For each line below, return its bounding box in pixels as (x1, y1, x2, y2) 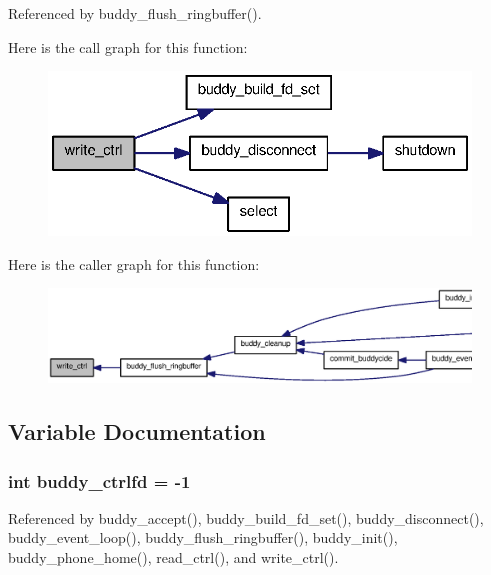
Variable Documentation (8, 416, 266, 447)
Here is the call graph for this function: (8, 36, 248, 57)
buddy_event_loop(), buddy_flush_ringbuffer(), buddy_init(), (8, 527, 398, 548)
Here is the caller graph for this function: (8, 253, 260, 274)
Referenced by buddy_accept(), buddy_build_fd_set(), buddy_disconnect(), (8, 507, 484, 528)
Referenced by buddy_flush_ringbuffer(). (8, 3, 262, 23)
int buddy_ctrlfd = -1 (8, 468, 191, 493)
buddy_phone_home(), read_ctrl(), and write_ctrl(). (8, 547, 339, 568)
